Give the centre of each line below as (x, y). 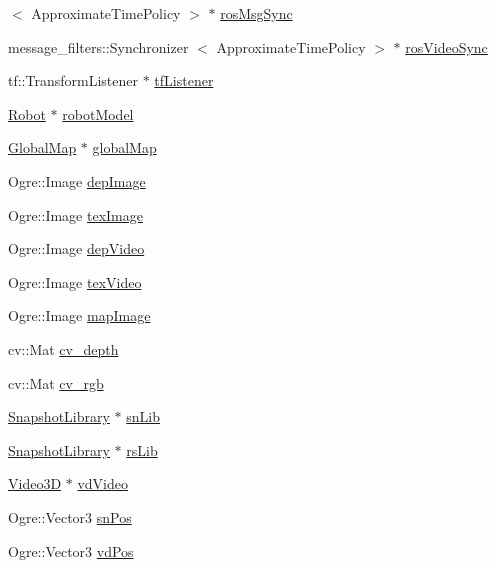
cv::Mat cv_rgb (56, 382)
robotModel (98, 113)
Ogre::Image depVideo (76, 248)
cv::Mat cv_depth (63, 348)
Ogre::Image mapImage (79, 315)
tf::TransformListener (73, 80)
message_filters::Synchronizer (98, 46)
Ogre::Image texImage (75, 214)
